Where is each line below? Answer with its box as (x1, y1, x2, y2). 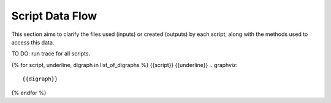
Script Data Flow (11, 9, 97, 23)
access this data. (11, 38, 55, 46)
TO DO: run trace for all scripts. (11, 50, 91, 57)
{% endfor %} (11, 89, 47, 96)
